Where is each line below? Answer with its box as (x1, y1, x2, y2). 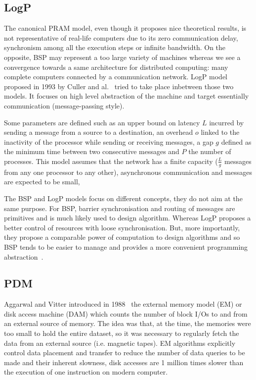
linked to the (201, 127, 240, 137)
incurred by (209, 117, 244, 127)
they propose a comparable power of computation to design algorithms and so (4, 232, 240, 242)
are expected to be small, (4, 176, 80, 187)
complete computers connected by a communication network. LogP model (4, 71, 228, 82)
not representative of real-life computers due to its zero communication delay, (4, 32, 238, 43)
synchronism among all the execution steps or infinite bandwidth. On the (4, 42, 226, 53)
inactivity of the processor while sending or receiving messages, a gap (4, 136, 213, 147)
